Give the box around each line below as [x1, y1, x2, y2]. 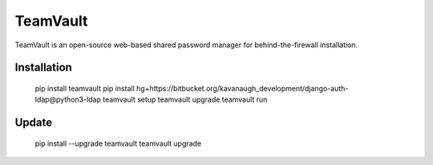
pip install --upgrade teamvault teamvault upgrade [34, 139, 202, 148]
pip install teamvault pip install [34, 83, 136, 93]
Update [14, 116, 53, 130]
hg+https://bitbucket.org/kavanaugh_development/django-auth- [136, 83, 349, 93]
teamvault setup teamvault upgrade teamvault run [103, 95, 268, 104]
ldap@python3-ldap [34, 95, 102, 104]
